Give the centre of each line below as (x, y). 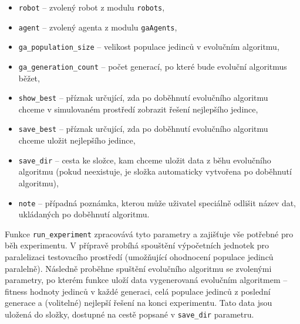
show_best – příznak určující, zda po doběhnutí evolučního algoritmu (143, 98)
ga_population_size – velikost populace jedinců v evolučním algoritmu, (149, 47)
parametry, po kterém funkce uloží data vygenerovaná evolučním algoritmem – (146, 280)
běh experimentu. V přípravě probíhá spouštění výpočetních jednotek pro (137, 245)
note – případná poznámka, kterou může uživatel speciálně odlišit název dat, (157, 202)
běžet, (29, 78)
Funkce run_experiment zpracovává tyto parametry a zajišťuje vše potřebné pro (149, 233)
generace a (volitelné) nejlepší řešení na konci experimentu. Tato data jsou (139, 303)
